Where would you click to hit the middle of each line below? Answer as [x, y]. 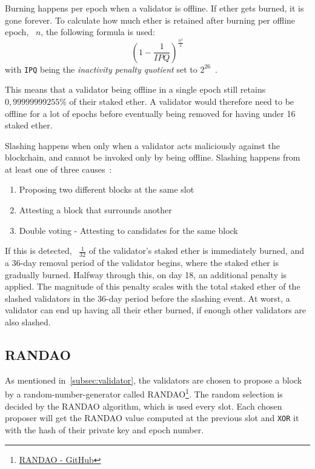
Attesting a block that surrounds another [95, 210]
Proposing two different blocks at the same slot [107, 189]
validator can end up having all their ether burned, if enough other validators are [156, 310]
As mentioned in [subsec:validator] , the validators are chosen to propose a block [154, 380]
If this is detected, [38, 251]
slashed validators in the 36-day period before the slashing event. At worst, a [148, 298]
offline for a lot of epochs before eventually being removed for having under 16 [150, 113]
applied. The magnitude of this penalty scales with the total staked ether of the [153, 286]
